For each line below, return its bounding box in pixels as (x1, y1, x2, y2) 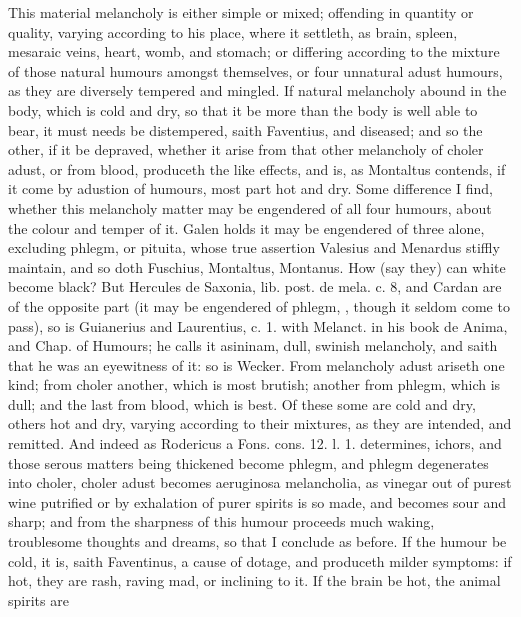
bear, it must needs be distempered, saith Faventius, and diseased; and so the (8, 119, 483, 140)
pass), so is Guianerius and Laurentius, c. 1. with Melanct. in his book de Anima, (8, 315, 508, 336)
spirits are (8, 589, 69, 610)
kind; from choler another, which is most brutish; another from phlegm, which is (8, 374, 501, 395)
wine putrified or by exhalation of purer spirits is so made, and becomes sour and (8, 491, 507, 512)
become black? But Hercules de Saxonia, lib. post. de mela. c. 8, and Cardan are (8, 276, 502, 297)
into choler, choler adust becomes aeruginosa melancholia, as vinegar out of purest (8, 472, 512, 493)
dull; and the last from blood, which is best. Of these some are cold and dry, (8, 393, 476, 414)
